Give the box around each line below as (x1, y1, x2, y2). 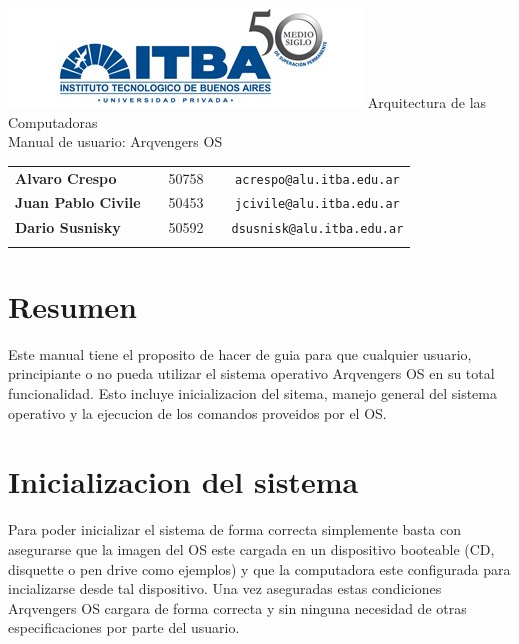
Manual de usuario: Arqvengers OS (8, 131, 223, 152)
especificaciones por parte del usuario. (8, 617, 240, 638)
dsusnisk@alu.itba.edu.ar (231, 222, 404, 237)
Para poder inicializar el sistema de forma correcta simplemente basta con (8, 519, 461, 540)
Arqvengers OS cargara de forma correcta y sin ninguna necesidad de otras (8, 597, 467, 618)
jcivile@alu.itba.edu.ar (235, 197, 400, 212)
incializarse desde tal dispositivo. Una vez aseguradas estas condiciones (8, 578, 442, 599)
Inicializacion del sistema (8, 461, 359, 502)
